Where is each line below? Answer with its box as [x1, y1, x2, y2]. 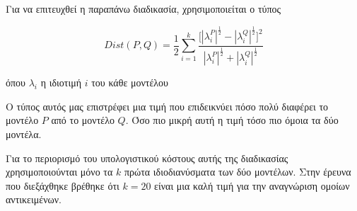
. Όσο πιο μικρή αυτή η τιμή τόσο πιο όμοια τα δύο [125, 113, 339, 127]
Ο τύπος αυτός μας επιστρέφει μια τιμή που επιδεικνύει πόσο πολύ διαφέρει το [6, 98, 329, 113]
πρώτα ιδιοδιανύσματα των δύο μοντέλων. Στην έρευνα [124, 164, 351, 179]
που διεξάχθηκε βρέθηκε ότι [6, 178, 119, 193]
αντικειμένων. [6, 192, 62, 207]
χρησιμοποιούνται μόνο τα [6, 164, 113, 179]
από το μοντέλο [51, 113, 115, 127]
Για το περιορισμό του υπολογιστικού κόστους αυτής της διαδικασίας [6, 150, 288, 165]
